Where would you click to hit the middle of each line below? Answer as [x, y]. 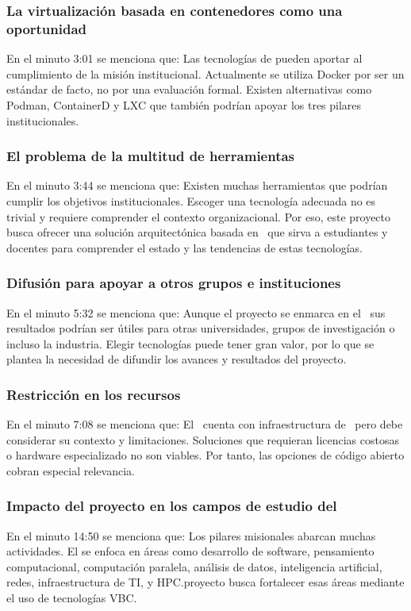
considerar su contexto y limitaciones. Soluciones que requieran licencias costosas [203, 439]
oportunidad [47, 28]
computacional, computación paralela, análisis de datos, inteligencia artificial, [194, 566]
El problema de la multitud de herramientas [151, 156]
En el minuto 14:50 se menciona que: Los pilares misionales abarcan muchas [191, 535]
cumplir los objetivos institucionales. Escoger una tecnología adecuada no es [191, 200]
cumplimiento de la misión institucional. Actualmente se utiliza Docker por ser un [205, 73]
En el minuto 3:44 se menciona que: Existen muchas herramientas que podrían [197, 185]
